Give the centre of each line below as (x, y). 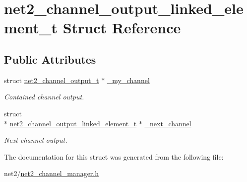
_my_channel (128, 80)
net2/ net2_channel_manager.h (52, 173)
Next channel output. (36, 140)
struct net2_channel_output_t (52, 80)
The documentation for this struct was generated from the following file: (114, 156)
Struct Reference (122, 28)
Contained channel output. (44, 97)
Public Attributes (50, 59)
